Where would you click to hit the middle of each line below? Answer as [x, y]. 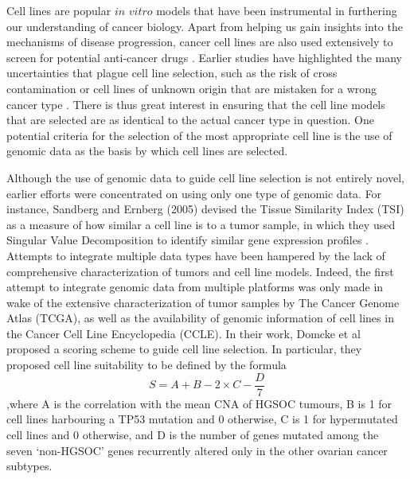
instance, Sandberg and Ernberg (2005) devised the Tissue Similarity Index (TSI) [205, 209]
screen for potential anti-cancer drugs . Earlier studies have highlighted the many [204, 57]
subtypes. [29, 466]
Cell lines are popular [59, 10]
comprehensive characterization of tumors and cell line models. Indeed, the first [200, 271]
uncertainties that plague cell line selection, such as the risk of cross [172, 73]
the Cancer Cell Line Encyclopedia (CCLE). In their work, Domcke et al [184, 333]
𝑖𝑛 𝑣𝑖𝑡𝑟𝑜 [133, 12]
